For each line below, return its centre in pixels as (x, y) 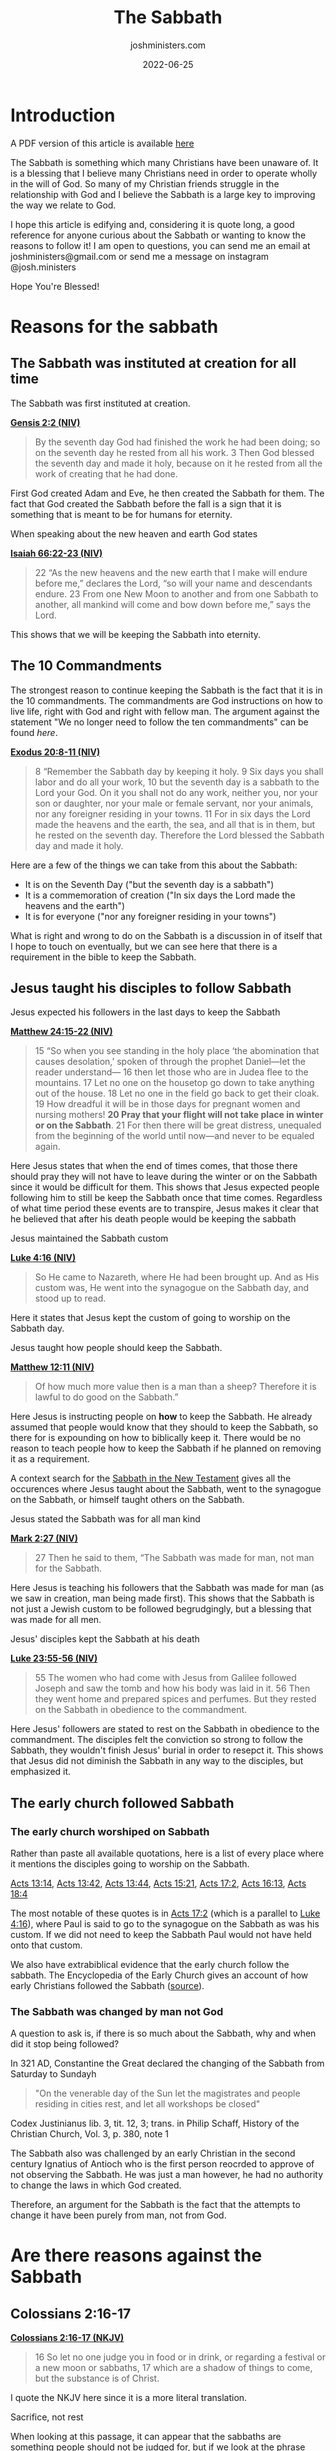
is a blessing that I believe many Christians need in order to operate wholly (164, 173)
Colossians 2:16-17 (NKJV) (67, 2338)
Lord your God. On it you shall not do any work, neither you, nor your (176, 792)
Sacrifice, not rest (47, 2417)
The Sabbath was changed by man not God (117, 2011)
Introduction (63, 115)
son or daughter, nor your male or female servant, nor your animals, (174, 803)
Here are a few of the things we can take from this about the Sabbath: (154, 865)
